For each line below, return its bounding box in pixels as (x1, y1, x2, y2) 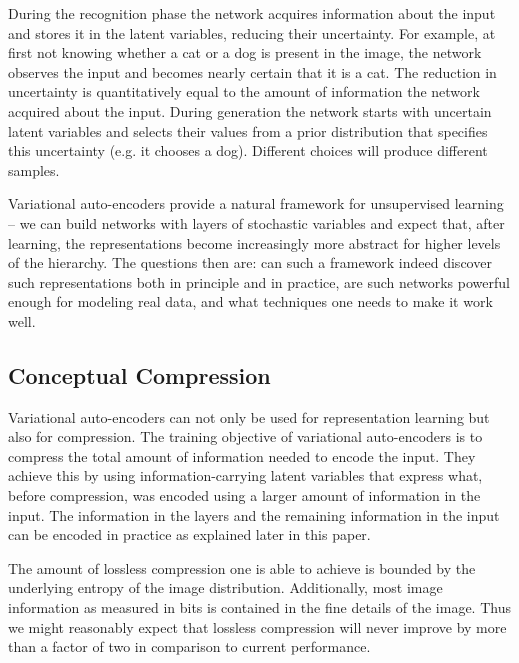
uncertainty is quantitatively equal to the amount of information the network (8, 81, 480, 102)
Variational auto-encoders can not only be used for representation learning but (8, 406, 490, 427)
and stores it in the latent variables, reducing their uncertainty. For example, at (8, 22, 496, 43)
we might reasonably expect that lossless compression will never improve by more (8, 616, 507, 637)
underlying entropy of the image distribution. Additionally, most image (8, 577, 443, 598)
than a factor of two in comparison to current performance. (8, 636, 371, 657)
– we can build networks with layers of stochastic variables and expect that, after (8, 212, 505, 233)
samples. (8, 159, 60, 180)
